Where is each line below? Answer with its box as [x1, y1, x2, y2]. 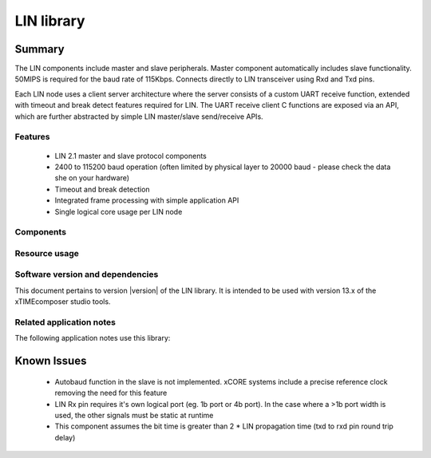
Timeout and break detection [54, 184, 151, 194]
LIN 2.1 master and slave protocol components [54, 151, 207, 160]
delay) [54, 432, 76, 442]
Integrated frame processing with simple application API [54, 195, 239, 205]
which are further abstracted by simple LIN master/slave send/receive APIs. [14, 112, 263, 121]
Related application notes [14, 316, 116, 327]
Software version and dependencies [14, 269, 159, 280]
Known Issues [14, 354, 87, 368]
